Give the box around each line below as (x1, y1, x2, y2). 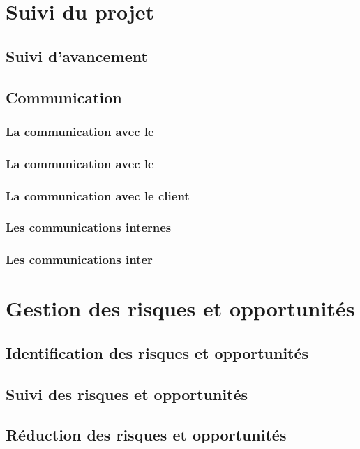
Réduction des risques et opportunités (6, 424, 287, 446)
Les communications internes (6, 219, 172, 236)
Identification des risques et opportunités (6, 341, 309, 363)
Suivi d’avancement (6, 45, 148, 66)
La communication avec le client (6, 186, 190, 204)
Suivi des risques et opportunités (6, 383, 248, 404)
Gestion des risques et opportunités (6, 294, 355, 323)
